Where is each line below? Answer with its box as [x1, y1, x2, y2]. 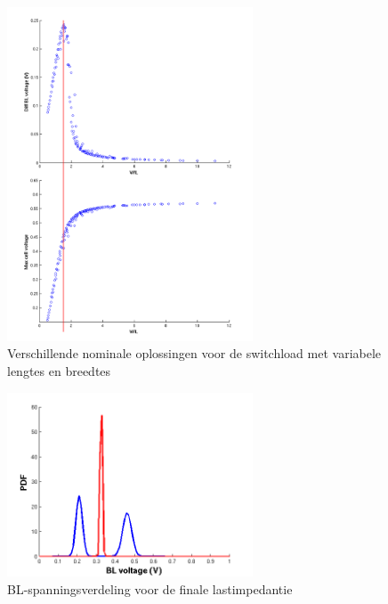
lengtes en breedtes [7, 361, 111, 380]
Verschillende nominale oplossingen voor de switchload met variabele [7, 344, 382, 363]
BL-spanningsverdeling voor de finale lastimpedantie [7, 579, 293, 598]
